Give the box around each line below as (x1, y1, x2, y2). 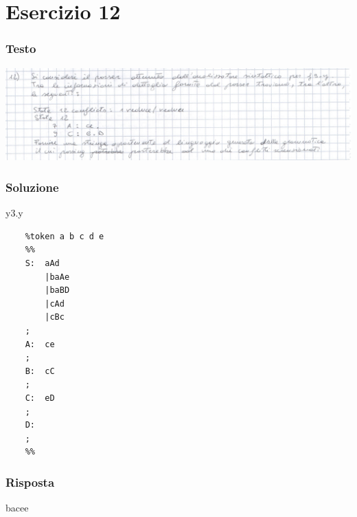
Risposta (5, 473, 55, 490)
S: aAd (25, 258, 60, 269)
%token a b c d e (25, 231, 104, 241)
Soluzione (5, 178, 59, 195)
